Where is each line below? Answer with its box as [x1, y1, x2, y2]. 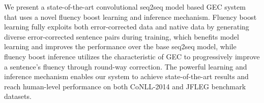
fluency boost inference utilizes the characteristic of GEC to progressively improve [4, 51, 260, 61]
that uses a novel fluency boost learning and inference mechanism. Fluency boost [4, 11, 257, 22]
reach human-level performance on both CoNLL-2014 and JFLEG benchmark [4, 81, 246, 91]
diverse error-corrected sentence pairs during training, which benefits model [4, 31, 239, 42]
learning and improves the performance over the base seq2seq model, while [4, 41, 237, 52]
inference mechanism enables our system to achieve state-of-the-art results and [4, 71, 249, 82]
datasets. [4, 91, 32, 101]
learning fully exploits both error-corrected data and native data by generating [4, 21, 249, 32]
